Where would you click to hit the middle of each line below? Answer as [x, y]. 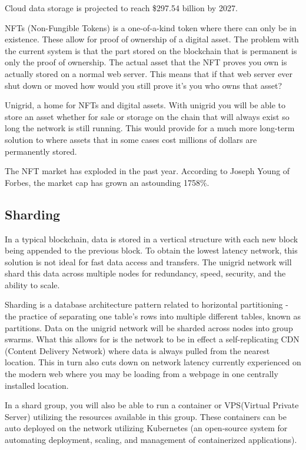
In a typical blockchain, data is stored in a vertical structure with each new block [152, 239]
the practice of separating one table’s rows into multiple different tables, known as [153, 316]
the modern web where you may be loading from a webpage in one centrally [142, 374]
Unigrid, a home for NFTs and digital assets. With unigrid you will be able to [145, 105]
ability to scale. [32, 284]
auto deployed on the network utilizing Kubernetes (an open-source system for [146, 428]
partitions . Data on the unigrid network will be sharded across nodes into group [149, 327]
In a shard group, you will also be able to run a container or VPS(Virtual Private [152, 405]
